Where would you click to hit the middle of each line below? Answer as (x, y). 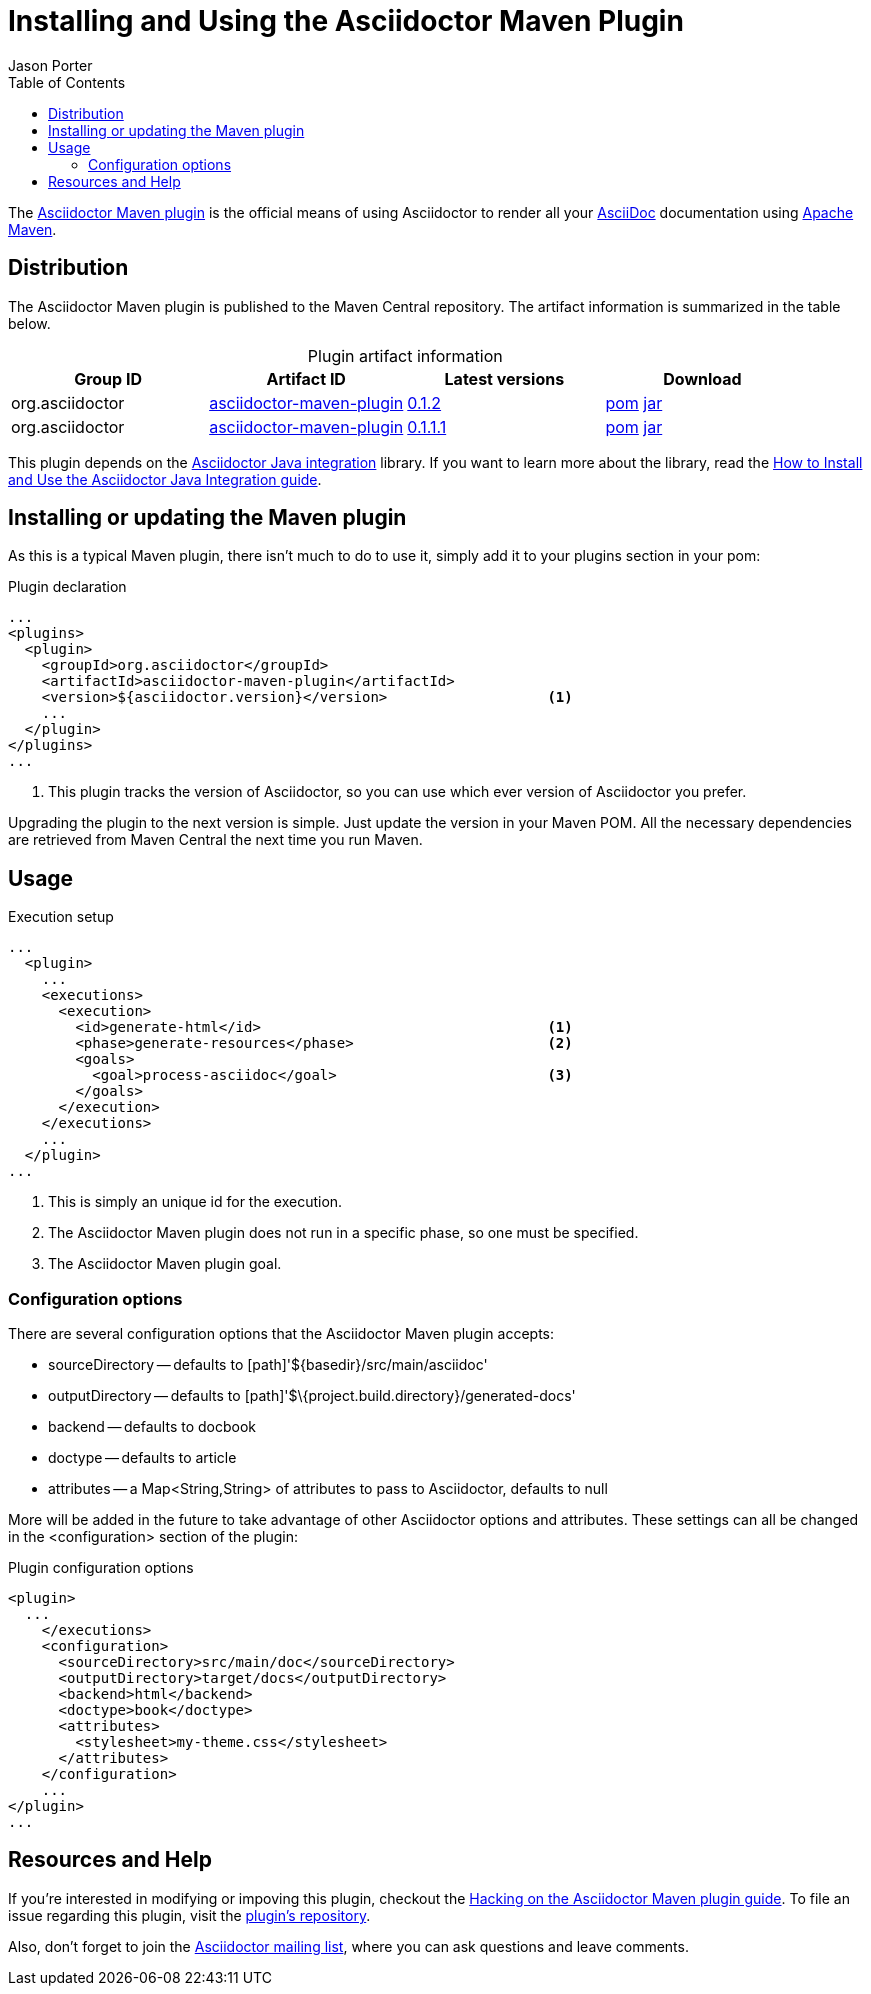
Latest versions (504, 378)
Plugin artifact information (405, 355)
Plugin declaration (67, 587)
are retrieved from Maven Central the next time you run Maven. (215, 840)
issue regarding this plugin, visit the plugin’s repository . (189, 1915)
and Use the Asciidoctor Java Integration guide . (165, 479)
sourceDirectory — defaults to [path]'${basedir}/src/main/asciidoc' (268, 1365)
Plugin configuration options (101, 1568)
